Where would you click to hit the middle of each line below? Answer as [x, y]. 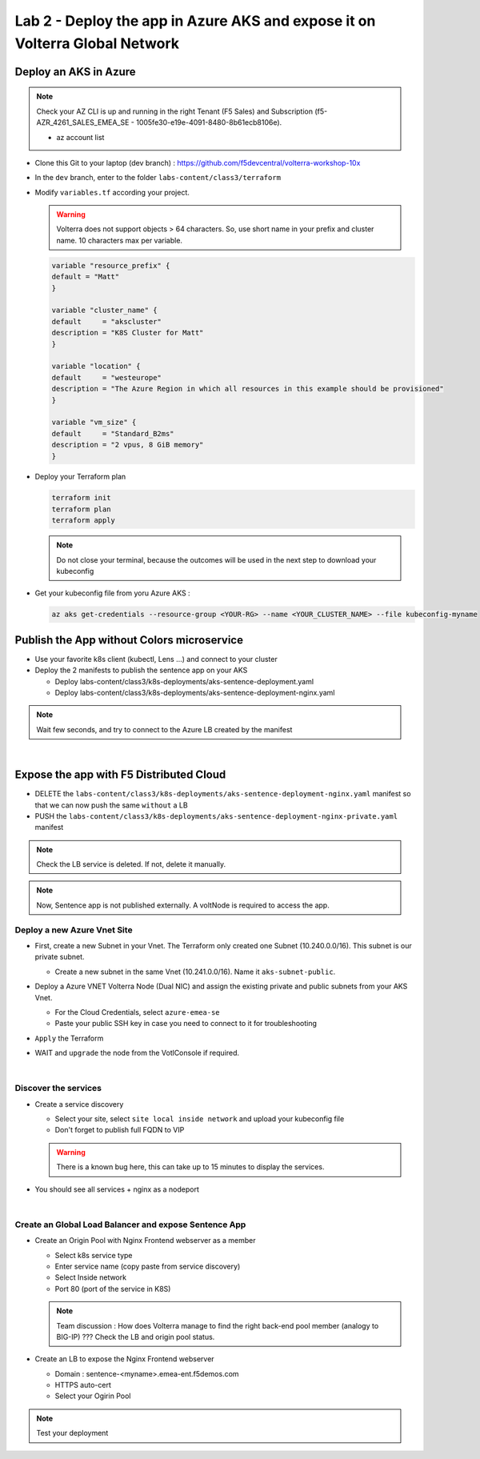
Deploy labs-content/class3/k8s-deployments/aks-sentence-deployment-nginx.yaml [195, 693]
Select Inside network [91, 1277]
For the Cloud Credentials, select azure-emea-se [137, 1012]
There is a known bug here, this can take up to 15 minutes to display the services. [190, 1167]
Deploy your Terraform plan [80, 477]
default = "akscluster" [106, 321]
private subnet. [60, 957]
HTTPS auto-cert [83, 1385]
